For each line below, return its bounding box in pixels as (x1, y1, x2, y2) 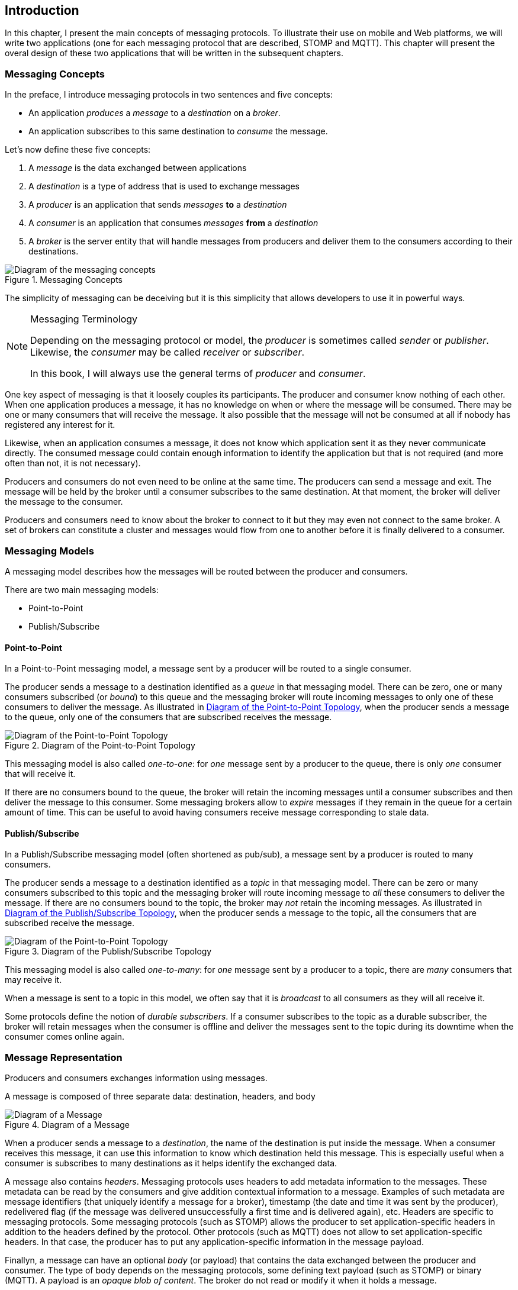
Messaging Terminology (30, 313, 138, 325)
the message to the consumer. (5, 496, 123, 507)
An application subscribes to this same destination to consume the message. (28, 126, 328, 137)
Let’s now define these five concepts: (5, 144, 151, 155)
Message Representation (5, 1051, 123, 1063)
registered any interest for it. (5, 420, 115, 430)
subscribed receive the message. (5, 918, 134, 928)
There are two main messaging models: (5, 584, 159, 595)
